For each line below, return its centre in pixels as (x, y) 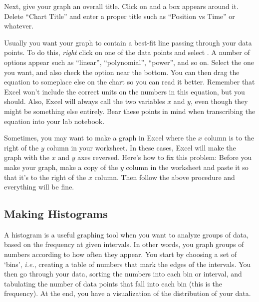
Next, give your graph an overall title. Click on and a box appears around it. (121, 6)
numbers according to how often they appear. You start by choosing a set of (121, 254)
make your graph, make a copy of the (61, 167)
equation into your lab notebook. (54, 121)
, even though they (219, 101)
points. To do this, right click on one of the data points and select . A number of (127, 52)
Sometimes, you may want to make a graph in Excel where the (100, 138)
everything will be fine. (39, 187)
